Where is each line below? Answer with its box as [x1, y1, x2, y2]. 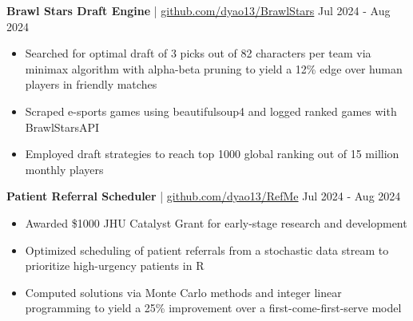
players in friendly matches [25, 76, 157, 93]
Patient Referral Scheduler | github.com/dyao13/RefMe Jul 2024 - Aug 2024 [6, 188, 401, 204]
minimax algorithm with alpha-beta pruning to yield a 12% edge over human [25, 60, 403, 77]
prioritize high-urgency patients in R [25, 257, 205, 274]
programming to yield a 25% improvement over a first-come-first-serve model [25, 299, 402, 316]
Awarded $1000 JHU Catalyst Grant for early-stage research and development [25, 214, 407, 231]
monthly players [25, 160, 104, 177]
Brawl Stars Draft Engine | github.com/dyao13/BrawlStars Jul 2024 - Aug [6, 2, 391, 18]
